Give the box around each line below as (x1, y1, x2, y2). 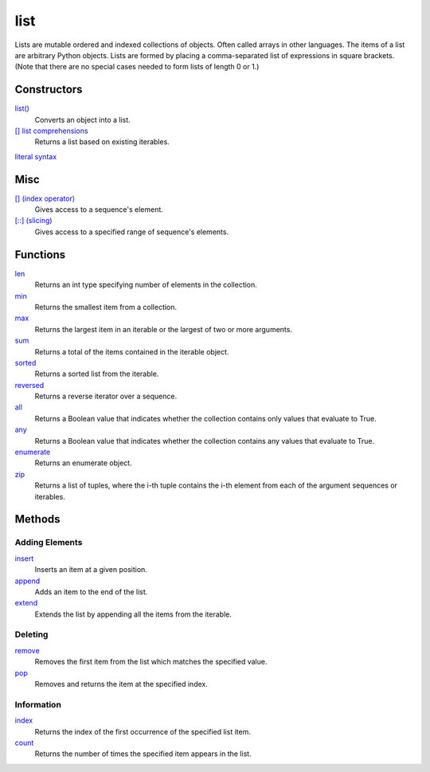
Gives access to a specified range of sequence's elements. (34, 227, 229, 237)
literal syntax (14, 151, 57, 161)
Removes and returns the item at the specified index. (34, 680, 209, 689)
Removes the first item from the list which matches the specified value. (34, 657, 268, 667)
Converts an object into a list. (34, 115, 131, 124)
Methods (14, 512, 61, 526)
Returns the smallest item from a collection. (34, 302, 178, 312)
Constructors (14, 83, 83, 96)
